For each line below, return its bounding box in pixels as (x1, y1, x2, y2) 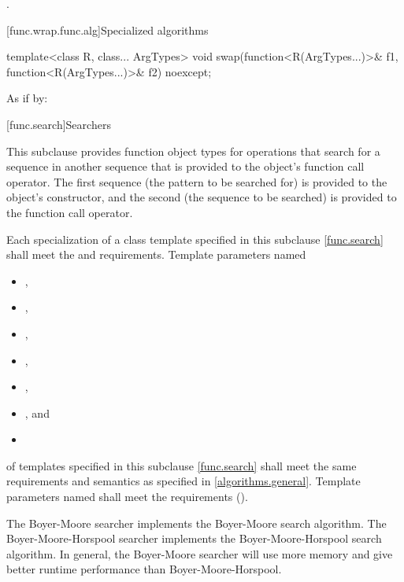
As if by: (6, 90, 48, 106)
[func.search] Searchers (6, 116, 111, 132)
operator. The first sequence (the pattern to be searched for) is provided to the (6, 173, 387, 190)
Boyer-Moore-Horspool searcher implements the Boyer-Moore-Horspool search (6, 530, 382, 547)
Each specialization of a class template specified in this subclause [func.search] (6, 230, 384, 247)
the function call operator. (6, 204, 133, 220)
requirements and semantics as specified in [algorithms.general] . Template (6, 473, 361, 489)
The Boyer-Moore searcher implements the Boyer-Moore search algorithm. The (6, 514, 387, 531)
